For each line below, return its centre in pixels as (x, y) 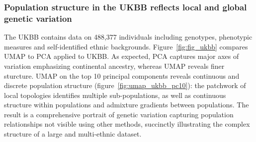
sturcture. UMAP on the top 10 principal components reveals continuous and (122, 75)
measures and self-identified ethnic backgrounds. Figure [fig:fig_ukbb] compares (126, 46)
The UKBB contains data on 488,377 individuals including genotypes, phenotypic (128, 37)
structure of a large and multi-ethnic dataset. (73, 134)
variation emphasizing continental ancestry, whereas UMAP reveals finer (114, 66)
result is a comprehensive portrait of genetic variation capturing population (119, 114)
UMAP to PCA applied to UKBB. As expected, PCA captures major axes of (122, 56)
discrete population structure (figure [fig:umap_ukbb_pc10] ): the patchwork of (125, 85)
